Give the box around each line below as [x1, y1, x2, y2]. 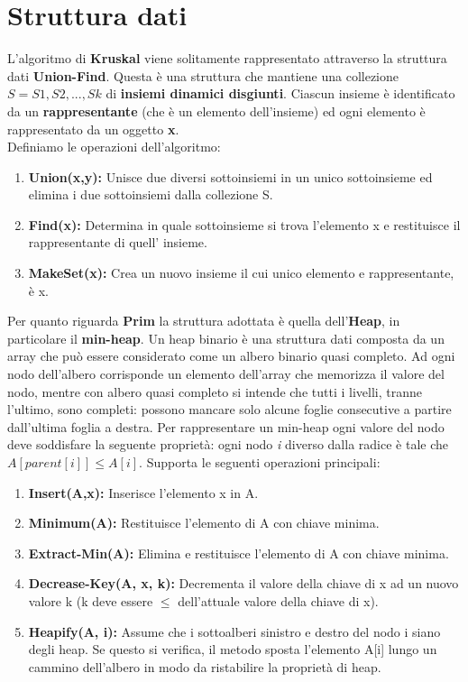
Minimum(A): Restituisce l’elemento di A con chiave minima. [28, 513, 380, 532]
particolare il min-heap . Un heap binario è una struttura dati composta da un [7, 328, 445, 347]
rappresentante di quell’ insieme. [28, 233, 207, 252]
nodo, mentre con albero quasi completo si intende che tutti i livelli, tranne [7, 382, 422, 401]
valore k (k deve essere [28, 591, 153, 610]
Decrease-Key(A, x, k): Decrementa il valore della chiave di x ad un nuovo [28, 574, 459, 593]
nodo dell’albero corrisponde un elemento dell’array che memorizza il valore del [7, 364, 445, 383]
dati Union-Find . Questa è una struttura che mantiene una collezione [7, 66, 399, 85]
